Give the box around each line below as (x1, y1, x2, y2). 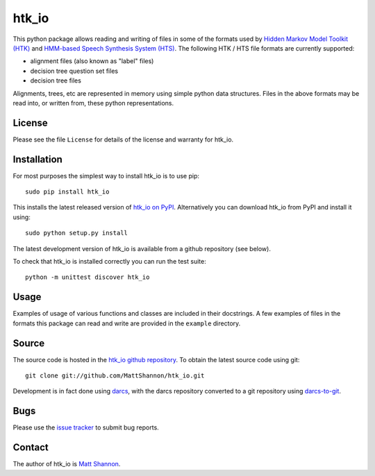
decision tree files (30, 76, 81, 85)
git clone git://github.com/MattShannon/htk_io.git (25, 372, 205, 380)
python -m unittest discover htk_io (25, 273, 150, 281)
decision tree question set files (30, 67, 118, 75)
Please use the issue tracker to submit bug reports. (12, 423, 159, 432)
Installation (12, 153, 62, 165)
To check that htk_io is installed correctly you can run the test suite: (12, 257, 206, 266)
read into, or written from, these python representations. (12, 99, 174, 107)
